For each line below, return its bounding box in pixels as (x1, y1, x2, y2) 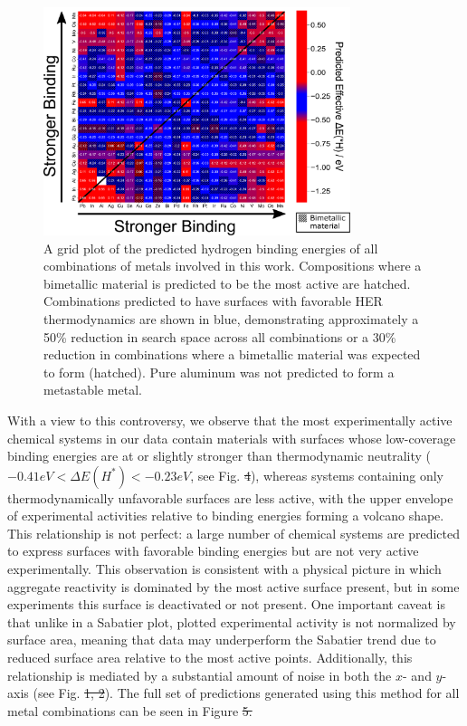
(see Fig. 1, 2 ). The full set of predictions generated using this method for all (33, 683, 460, 702)
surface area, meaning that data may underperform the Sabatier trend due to (7, 630, 436, 649)
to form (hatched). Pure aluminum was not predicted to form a (43, 362, 395, 381)
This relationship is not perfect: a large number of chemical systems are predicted (7, 523, 460, 542)
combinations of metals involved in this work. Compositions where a (43, 256, 422, 275)
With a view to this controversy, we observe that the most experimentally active (7, 410, 453, 429)
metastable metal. (43, 380, 142, 399)
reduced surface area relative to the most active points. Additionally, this (7, 648, 413, 667)
